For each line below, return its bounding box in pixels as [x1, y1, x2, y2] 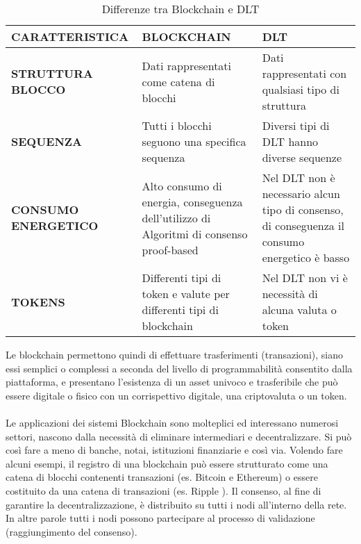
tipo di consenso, [262, 201, 344, 217]
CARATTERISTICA [11, 28, 129, 44]
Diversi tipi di [262, 117, 330, 133]
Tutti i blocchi [142, 117, 212, 133]
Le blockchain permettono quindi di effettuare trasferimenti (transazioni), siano [6, 347, 343, 361]
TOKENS [11, 293, 65, 310]
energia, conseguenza [142, 193, 243, 210]
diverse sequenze [262, 149, 342, 165]
